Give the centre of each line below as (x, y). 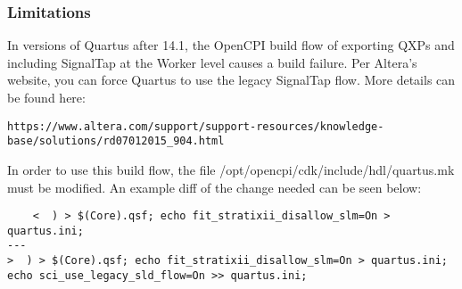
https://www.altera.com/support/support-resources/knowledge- (196, 126)
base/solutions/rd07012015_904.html (116, 141)
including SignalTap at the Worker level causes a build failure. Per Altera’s (212, 62)
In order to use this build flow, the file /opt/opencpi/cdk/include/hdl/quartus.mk (231, 169)
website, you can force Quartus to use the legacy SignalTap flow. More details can (231, 80)
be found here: (46, 97)
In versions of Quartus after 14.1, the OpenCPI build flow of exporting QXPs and (231, 45)
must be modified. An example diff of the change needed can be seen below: (214, 187)
